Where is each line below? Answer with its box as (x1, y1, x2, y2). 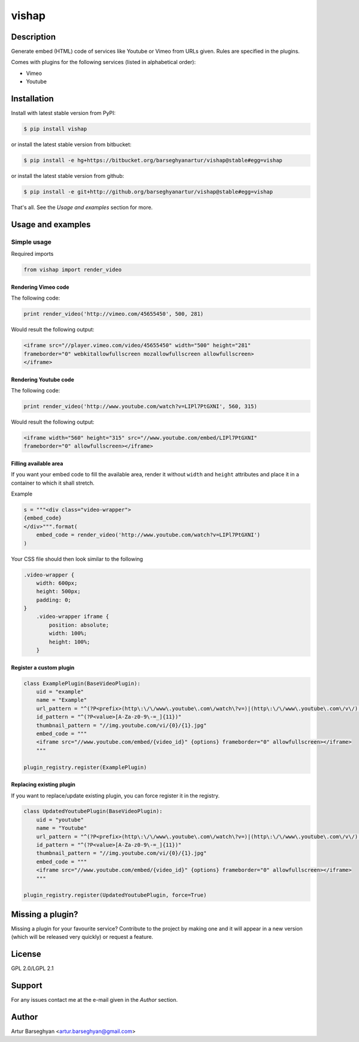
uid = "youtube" (36, 816, 84, 823)
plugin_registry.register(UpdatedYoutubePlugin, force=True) (23, 892, 207, 899)
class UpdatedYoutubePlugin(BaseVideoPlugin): (23, 808, 163, 815)
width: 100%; (48, 630, 87, 637)
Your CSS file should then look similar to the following (11, 555, 144, 563)
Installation (11, 93, 54, 104)
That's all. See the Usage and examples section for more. (11, 204, 153, 211)
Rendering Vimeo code (11, 283, 69, 291)
